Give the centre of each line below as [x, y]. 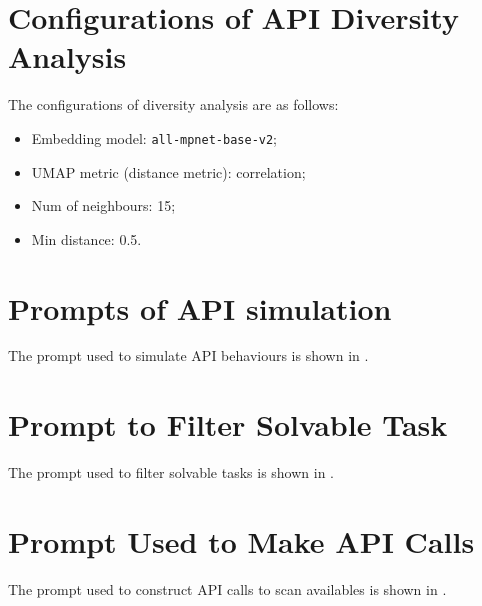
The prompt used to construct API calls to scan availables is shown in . [227, 588]
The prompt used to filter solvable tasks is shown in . [171, 472]
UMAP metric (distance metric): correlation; [168, 171]
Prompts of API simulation [200, 307]
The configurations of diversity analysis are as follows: [173, 104]
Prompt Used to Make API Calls [241, 540]
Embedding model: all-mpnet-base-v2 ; [154, 137]
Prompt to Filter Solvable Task [228, 424]
